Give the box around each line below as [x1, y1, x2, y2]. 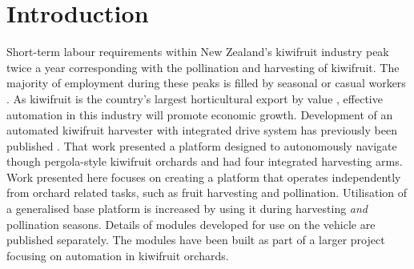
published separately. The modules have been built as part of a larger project [6, 231, 385, 248]
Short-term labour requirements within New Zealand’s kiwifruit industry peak [6, 43, 389, 60]
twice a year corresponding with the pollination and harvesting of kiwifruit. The [6, 58, 400, 75]
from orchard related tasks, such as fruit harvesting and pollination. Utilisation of [6, 184, 408, 201]
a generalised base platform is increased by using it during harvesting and [6, 200, 368, 217]
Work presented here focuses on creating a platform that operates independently [6, 168, 401, 185]
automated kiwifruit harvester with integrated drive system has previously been [6, 122, 397, 139]
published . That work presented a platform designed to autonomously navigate [6, 137, 397, 154]
